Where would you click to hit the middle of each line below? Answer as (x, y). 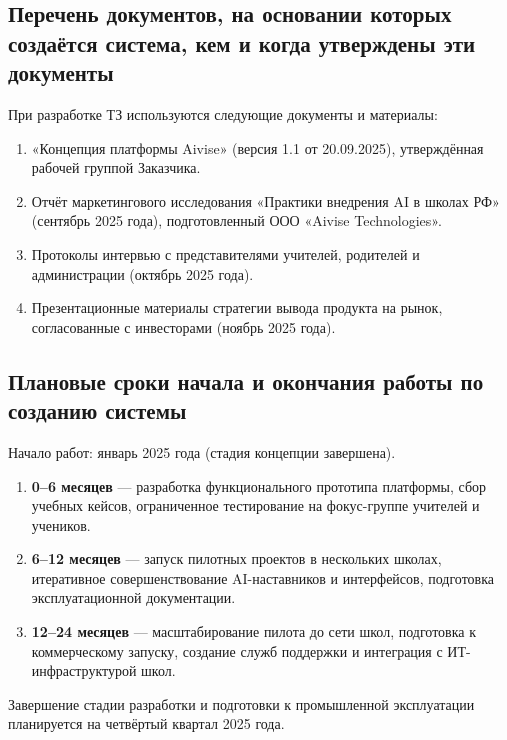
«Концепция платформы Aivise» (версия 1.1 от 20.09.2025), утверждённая (257, 147)
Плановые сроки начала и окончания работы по (246, 380)
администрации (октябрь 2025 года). (142, 273)
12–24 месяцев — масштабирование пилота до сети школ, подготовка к (253, 631)
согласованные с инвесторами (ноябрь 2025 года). (183, 326)
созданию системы (97, 410)
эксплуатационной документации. (133, 597)
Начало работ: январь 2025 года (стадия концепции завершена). (202, 451)
